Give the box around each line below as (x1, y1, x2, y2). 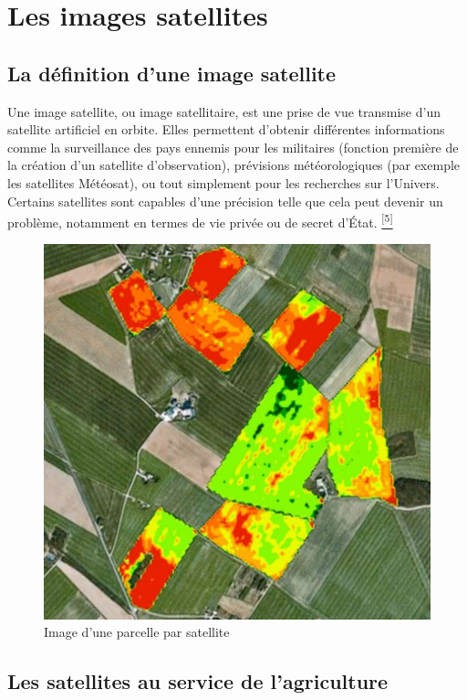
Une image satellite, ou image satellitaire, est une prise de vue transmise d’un (7, 101, 441, 121)
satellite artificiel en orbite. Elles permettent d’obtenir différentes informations (7, 120, 445, 139)
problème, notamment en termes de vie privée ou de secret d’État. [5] (7, 210, 393, 231)
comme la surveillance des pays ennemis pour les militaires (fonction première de (7, 137, 459, 156)
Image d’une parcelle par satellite (44, 622, 230, 642)
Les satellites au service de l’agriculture (7, 667, 389, 695)
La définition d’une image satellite (7, 58, 337, 87)
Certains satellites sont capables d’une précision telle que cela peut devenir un (7, 191, 443, 210)
